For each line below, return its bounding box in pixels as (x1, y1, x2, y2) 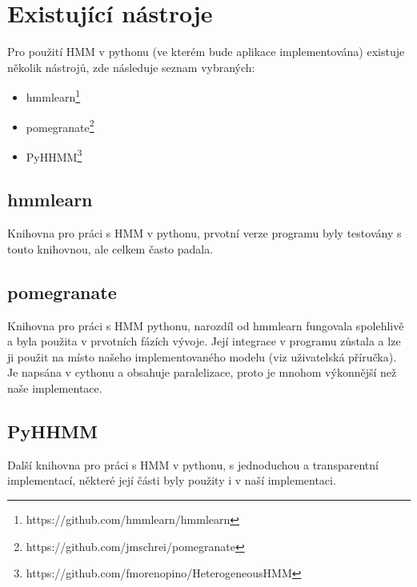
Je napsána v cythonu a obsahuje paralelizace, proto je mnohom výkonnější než (7, 364, 397, 381)
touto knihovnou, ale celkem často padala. (7, 240, 214, 257)
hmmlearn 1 (26, 86, 81, 105)
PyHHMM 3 (26, 146, 82, 165)
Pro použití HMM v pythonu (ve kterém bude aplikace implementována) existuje (7, 43, 405, 60)
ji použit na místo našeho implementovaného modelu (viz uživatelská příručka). (7, 348, 397, 365)
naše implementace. (7, 380, 102, 397)
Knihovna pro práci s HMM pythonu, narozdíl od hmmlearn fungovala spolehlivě (7, 317, 404, 333)
